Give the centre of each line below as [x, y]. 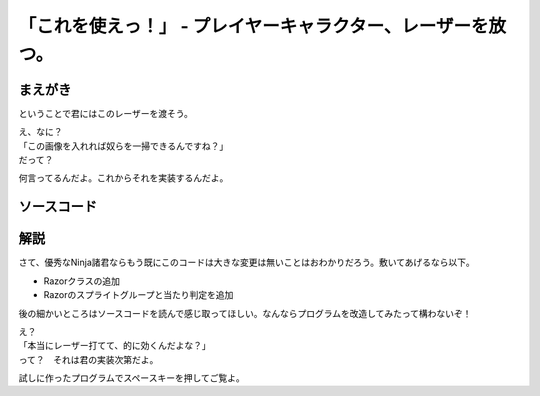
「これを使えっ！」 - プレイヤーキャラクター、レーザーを [253, 26]
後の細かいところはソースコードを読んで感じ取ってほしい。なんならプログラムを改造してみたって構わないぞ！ [245, 313]
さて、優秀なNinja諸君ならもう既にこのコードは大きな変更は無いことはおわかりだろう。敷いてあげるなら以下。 [246, 262]
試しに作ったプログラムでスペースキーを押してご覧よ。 [131, 378]
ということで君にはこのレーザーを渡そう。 [106, 113]
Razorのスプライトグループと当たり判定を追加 [138, 295]
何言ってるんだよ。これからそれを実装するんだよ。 [123, 178]
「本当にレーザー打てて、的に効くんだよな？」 [115, 346]
